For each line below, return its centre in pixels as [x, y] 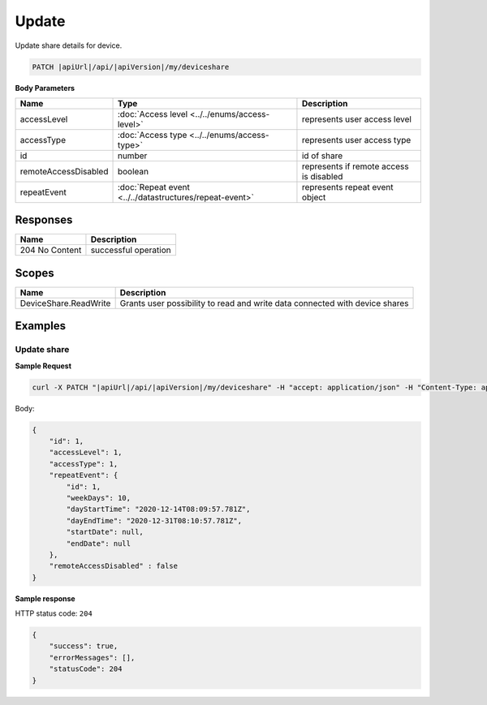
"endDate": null [99, 543]
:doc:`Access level [153, 114]
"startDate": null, [105, 532]
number [132, 156]
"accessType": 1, [84, 464]
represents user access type [356, 140]
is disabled [322, 176]
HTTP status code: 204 [54, 613]
